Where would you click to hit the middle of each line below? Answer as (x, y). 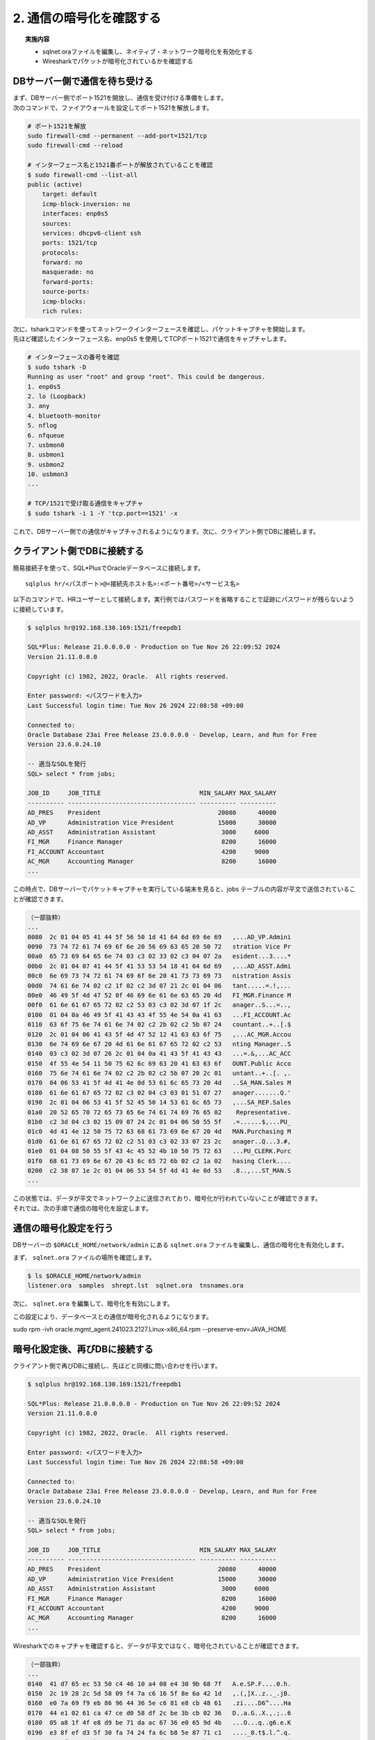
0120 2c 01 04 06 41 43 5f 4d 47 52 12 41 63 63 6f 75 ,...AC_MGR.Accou (159, 1034)
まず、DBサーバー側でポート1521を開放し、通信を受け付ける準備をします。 (120, 98)
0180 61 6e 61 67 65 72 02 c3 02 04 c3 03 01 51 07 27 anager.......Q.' (159, 1092)
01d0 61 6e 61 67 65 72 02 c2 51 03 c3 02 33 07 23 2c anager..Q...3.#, (159, 1141)
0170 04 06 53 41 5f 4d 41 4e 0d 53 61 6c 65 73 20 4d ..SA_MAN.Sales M (159, 1083)
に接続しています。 (40, 609)
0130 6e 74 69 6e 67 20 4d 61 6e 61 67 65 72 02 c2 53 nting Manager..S (159, 1044)
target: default (69, 194)
